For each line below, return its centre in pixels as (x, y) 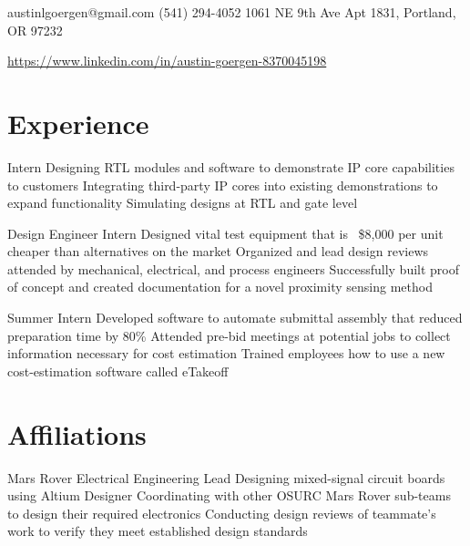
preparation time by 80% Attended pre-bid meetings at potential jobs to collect (229, 335)
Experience (78, 123)
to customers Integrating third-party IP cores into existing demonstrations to (223, 185)
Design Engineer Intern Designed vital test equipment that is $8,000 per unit (225, 233)
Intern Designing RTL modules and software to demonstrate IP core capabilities (231, 166)
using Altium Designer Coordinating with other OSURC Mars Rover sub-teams (229, 495)
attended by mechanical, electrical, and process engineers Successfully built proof (234, 268)
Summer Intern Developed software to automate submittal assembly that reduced (235, 318)
